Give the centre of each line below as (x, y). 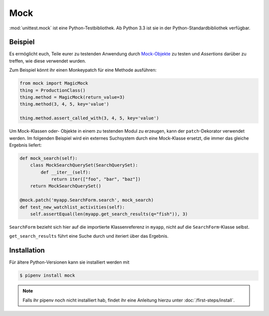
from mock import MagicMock (54, 83)
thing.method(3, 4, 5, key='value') (65, 104)
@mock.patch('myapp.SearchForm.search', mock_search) (87, 200)
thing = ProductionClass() (53, 90)
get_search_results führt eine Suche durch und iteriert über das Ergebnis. (89, 236)
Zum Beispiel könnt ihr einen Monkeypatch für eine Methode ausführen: (83, 70)
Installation (27, 250)
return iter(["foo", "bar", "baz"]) (96, 179)
